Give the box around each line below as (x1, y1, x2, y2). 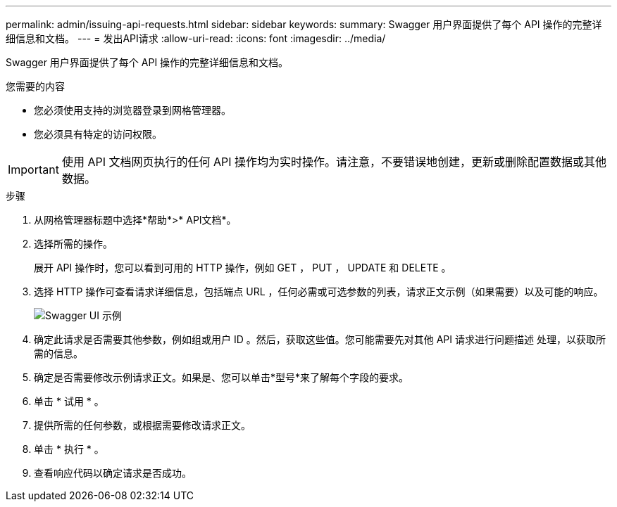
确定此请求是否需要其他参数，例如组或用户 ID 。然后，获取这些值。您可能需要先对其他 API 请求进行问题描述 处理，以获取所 (34, 333, 606, 345)
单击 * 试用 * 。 (34, 395, 104, 407)
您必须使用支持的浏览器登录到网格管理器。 (34, 104, 231, 116)
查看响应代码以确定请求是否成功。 (34, 467, 192, 479)
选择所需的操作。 (34, 238, 113, 250)
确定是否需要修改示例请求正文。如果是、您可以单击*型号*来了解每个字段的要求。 (34, 371, 409, 383)
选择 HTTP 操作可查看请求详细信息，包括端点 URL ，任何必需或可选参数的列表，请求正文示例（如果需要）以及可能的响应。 (34, 285, 604, 297)
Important (8, 162, 59, 177)
